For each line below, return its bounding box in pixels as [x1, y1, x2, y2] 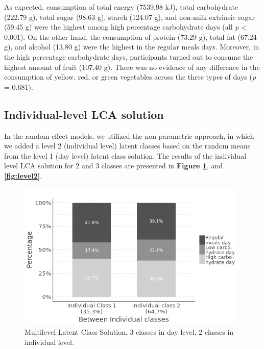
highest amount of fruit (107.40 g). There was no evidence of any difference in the [4, 61, 260, 72]
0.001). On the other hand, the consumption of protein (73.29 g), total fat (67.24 [4, 31, 257, 42]
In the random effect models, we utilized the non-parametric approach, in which [4, 130, 254, 141]
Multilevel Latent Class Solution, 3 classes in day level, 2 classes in [25, 327, 234, 337]
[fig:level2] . [4, 170, 42, 181]
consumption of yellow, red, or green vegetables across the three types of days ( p [4, 71, 256, 82]
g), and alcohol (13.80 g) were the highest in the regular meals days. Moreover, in [4, 41, 259, 52]
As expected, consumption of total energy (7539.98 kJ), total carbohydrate [4, 2, 238, 12]
